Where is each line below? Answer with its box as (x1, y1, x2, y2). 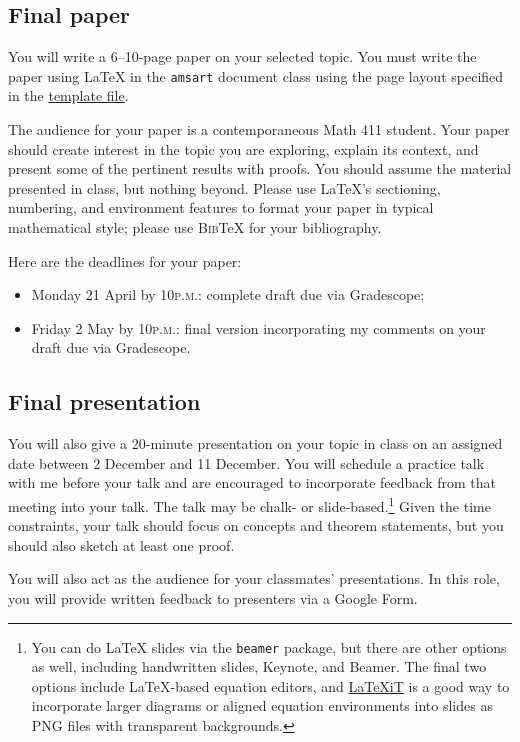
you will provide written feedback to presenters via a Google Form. (8, 588, 418, 608)
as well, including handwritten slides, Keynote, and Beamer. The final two (31, 656, 487, 677)
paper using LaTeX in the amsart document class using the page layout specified (8, 65, 504, 86)
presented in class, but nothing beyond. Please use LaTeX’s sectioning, (8, 177, 441, 198)
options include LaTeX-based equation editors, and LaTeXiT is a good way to (31, 675, 510, 696)
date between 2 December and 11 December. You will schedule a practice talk (8, 452, 485, 473)
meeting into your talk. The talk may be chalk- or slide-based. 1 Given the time (8, 492, 491, 516)
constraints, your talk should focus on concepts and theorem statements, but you (8, 515, 504, 536)
